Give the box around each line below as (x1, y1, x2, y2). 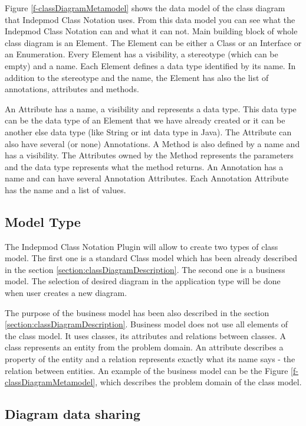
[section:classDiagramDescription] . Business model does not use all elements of (5, 318, 288, 330)
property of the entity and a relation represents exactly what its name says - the (5, 353, 295, 365)
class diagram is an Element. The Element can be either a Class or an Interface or (5, 36, 302, 48)
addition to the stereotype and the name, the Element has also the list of (5, 71, 269, 83)
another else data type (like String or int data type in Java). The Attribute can (5, 125, 292, 138)
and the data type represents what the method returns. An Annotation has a (5, 160, 284, 173)
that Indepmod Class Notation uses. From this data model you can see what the (5, 13, 295, 25)
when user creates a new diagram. (5, 287, 127, 299)
